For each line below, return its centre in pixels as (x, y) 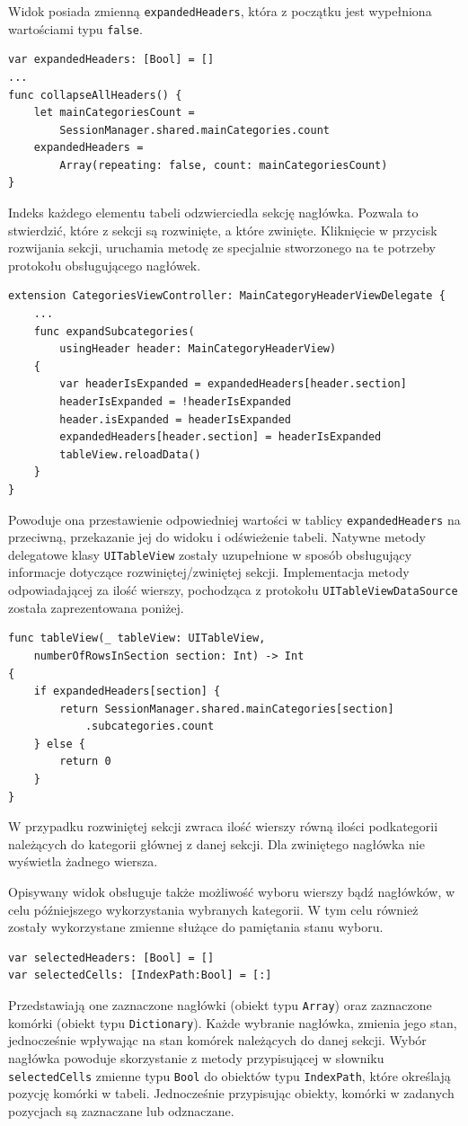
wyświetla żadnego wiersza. (83, 861)
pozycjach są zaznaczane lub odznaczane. (121, 1110)
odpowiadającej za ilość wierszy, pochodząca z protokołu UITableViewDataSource (233, 590)
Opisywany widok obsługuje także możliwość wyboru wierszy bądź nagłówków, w (232, 892)
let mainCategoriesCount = (114, 113)
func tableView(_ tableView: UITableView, (137, 638)
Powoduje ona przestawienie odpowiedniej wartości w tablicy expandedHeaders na (234, 519)
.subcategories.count (150, 727)
